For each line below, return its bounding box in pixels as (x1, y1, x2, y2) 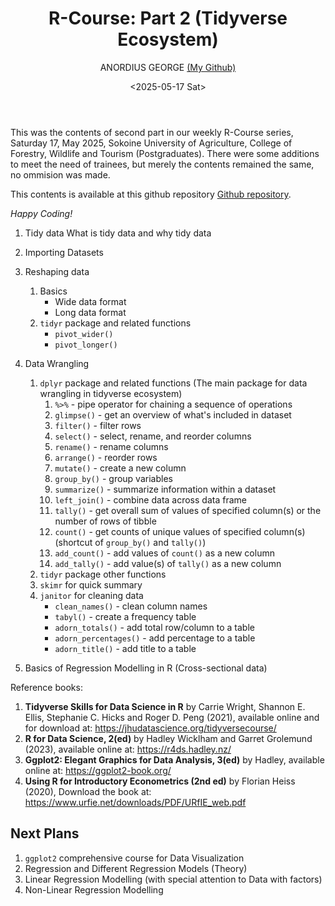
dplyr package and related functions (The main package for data (39, 377, 308, 389)
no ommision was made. (10, 168, 111, 181)
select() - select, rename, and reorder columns (54, 430, 252, 442)
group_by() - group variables (54, 472, 173, 484)
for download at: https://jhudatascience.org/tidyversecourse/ (24, 722, 277, 734)
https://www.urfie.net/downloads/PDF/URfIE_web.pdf (24, 796, 247, 808)
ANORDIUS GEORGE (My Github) (99, 61, 237, 73)
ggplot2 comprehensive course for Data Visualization (24, 852, 245, 864)
